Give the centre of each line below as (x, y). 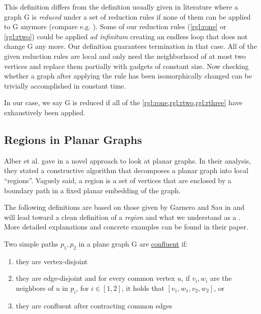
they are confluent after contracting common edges (94, 305)
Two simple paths (31, 243)
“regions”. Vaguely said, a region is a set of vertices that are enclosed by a (118, 180)
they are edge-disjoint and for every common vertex (95, 278)
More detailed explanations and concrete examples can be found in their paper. (126, 227)
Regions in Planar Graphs (73, 139)
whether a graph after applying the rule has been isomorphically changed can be (128, 76)
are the (221, 278)
